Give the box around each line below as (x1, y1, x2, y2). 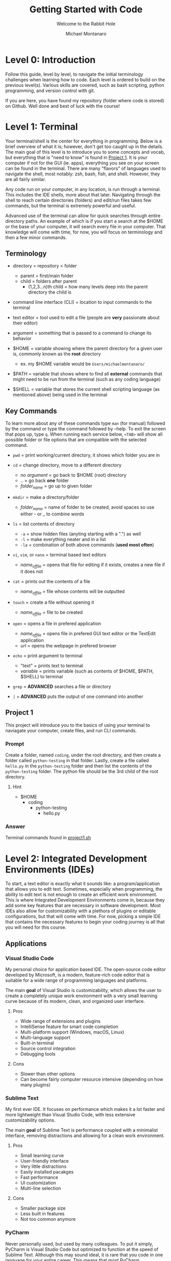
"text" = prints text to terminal (20, 662, 83, 669)
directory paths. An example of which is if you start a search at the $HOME (5, 218, 163, 224)
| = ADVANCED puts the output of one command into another (12, 693, 143, 700)
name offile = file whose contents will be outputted (20, 588, 125, 596)
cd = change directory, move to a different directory (12, 462, 122, 469)
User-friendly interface (20, 1158, 69, 1164)
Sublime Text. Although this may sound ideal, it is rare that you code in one (5, 1251, 163, 1258)
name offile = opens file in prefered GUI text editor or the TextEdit (20, 630, 156, 638)
